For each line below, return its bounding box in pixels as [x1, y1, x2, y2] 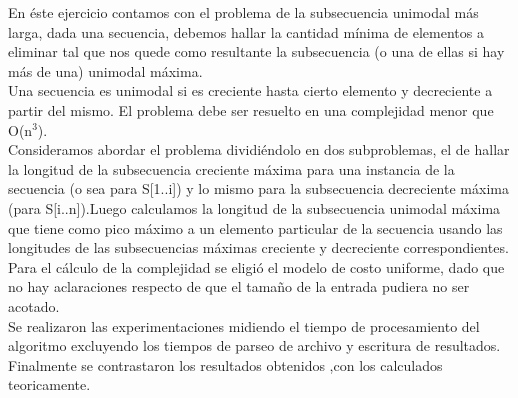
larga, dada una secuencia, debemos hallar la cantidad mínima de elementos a [8, 21, 484, 42]
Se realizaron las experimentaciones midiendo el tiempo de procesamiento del [8, 315, 480, 336]
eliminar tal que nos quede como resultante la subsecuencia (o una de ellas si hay [8, 41, 505, 62]
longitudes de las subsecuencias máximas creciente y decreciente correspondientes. [8, 237, 509, 258]
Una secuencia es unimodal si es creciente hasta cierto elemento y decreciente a [8, 80, 493, 101]
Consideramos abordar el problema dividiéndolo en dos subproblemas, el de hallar [8, 139, 510, 160]
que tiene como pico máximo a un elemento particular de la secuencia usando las [8, 217, 503, 238]
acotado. [8, 295, 60, 316]
